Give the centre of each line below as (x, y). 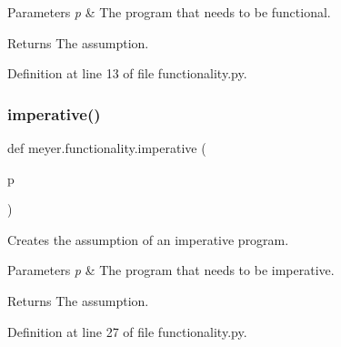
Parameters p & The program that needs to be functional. (169, 12)
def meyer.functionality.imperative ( (107, 148)
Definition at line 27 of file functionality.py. (127, 331)
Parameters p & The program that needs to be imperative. (171, 270)
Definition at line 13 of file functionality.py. (127, 73)
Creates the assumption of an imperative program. (148, 239)
